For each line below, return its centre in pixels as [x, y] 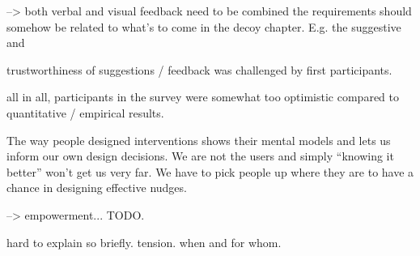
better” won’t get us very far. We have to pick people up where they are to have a [210, 171]
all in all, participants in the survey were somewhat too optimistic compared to [203, 97]
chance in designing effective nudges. [97, 188]
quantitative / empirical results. [85, 112]
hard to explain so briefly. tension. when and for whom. [144, 242]
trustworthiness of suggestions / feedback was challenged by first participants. [199, 69]
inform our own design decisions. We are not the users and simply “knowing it [200, 156]
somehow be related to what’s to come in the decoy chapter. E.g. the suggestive [204, 26]
